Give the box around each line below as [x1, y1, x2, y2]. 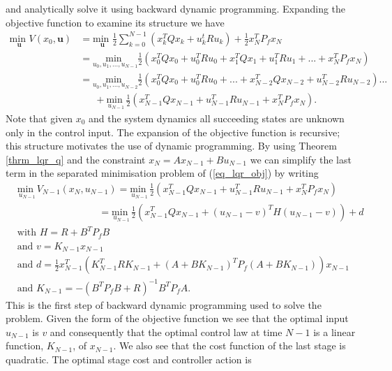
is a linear [313, 324, 356, 339]
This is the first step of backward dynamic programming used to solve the [6, 297, 322, 312]
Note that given [6, 110, 73, 125]
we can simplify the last [250, 152, 352, 166]
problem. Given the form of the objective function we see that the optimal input [6, 311, 349, 326]
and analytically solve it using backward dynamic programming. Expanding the [6, 1, 346, 15]
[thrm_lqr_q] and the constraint [6, 152, 146, 166]
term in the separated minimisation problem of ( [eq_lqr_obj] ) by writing [6, 166, 319, 180]
